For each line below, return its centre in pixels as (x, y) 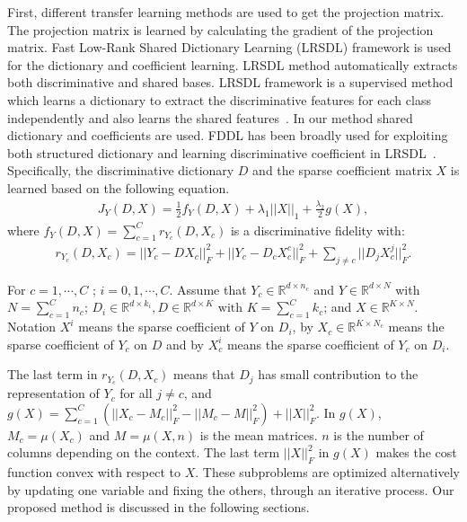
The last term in (53, 374)
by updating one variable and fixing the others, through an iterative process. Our (231, 489)
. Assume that (208, 289)
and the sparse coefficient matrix (342, 170)
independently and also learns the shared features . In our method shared (210, 117)
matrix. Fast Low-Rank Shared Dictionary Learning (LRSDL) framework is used (229, 47)
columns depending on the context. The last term (144, 452)
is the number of (379, 434)
